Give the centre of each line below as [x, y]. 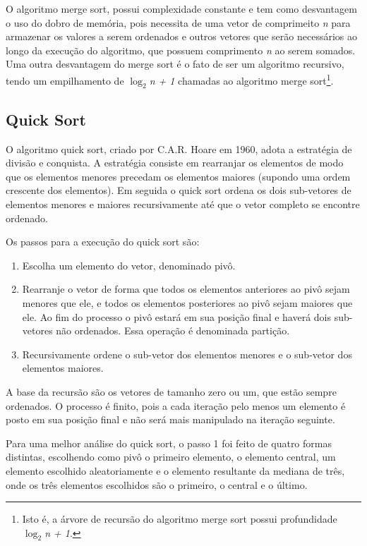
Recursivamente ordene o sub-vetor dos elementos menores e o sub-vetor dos [187, 354]
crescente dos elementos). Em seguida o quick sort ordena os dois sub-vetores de [179, 190]
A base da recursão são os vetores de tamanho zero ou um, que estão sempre [171, 391]
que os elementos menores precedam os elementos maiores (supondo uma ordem [178, 176]
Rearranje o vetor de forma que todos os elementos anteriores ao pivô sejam [186, 289]
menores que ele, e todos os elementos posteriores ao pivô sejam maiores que [187, 302]
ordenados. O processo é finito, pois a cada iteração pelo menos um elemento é [176, 405]
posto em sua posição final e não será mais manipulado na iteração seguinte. [170, 419]
